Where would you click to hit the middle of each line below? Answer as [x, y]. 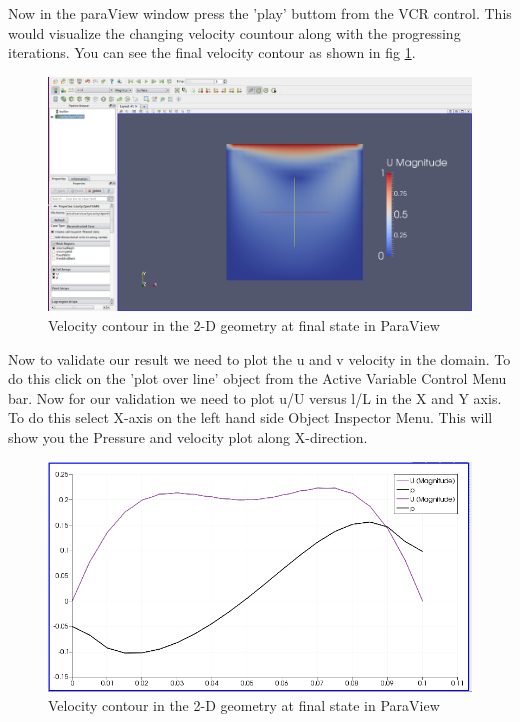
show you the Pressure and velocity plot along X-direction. [188, 436]
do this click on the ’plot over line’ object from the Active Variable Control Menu [257, 378]
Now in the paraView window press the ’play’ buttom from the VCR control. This [260, 13]
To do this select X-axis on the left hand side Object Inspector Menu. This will [250, 417]
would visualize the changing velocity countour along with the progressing [234, 32]
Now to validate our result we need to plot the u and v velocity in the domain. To [259, 358]
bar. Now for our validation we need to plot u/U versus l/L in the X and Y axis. [255, 397]
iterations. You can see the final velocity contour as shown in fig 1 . [212, 52]
